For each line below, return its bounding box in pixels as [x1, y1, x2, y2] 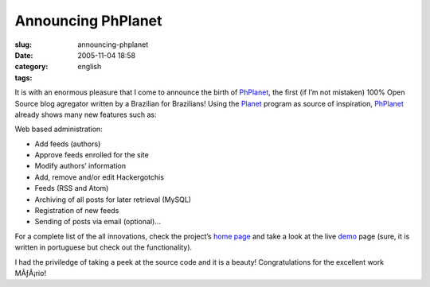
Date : [14, 50, 33, 60]
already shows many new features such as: [14, 110, 157, 119]
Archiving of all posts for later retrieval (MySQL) [34, 195, 191, 204]
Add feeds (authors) [34, 139, 101, 149]
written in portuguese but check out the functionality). [14, 242, 193, 252]
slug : [14, 40, 32, 49]
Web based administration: [14, 124, 103, 134]
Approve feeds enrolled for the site [34, 150, 149, 160]
